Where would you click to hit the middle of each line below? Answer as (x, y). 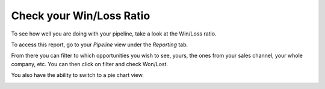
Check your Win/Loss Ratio (81, 16)
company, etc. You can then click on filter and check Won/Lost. (90, 64)
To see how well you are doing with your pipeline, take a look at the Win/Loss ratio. (114, 34)
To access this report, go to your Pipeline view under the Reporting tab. (100, 44)
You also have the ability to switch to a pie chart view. (77, 75)
